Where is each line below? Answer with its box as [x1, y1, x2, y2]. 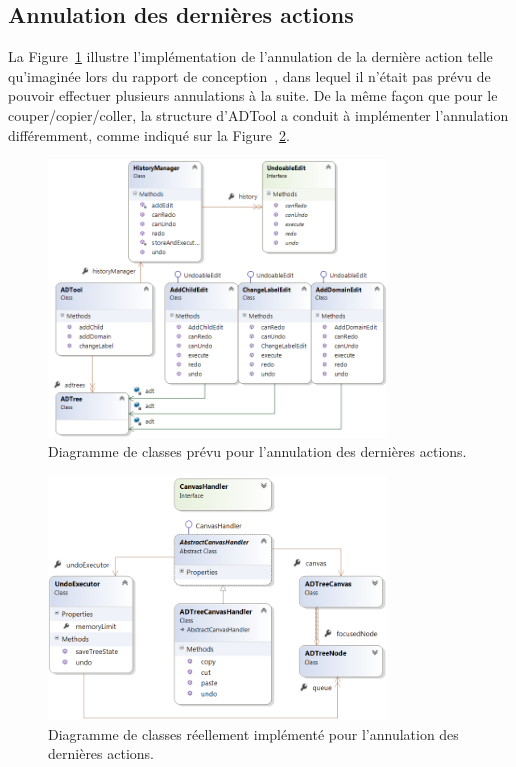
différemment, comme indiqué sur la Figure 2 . [8, 124, 290, 145]
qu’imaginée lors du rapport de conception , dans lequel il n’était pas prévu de [8, 65, 491, 86]
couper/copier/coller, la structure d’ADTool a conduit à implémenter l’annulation [8, 104, 509, 125]
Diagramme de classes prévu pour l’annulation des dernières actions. [48, 441, 467, 462]
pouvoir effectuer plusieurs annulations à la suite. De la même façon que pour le [8, 85, 498, 106]
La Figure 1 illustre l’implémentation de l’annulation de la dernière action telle [8, 46, 493, 67]
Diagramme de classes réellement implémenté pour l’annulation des [48, 723, 459, 744]
